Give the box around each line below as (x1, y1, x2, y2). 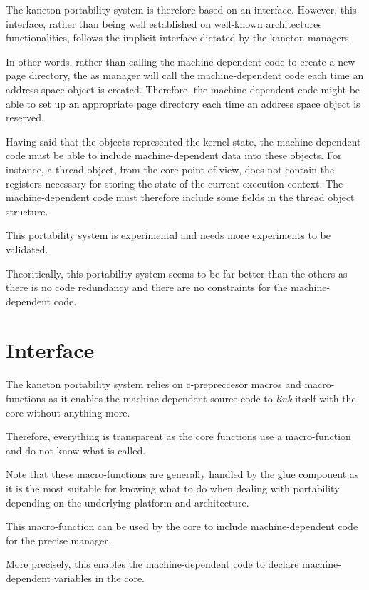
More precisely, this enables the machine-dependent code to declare (6, 556, 299, 571)
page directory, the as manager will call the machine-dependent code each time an (6, 68, 364, 83)
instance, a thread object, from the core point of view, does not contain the (6, 161, 335, 176)
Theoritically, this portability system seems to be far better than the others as (6, 265, 348, 280)
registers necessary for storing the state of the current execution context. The (6, 176, 343, 190)
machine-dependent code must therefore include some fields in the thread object (6, 190, 355, 205)
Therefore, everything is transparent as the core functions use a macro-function (6, 429, 351, 444)
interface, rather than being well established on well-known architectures (6, 16, 322, 31)
